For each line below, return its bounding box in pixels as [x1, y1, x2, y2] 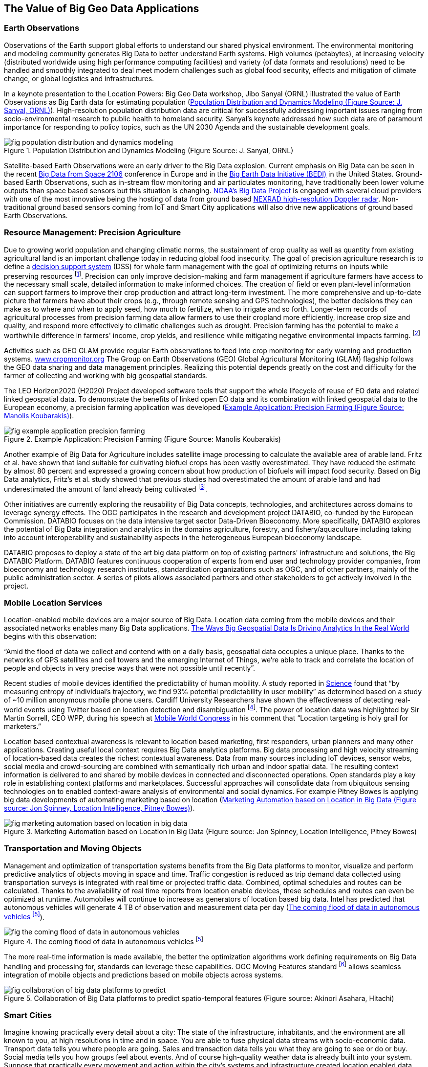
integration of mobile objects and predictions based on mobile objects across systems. [4, 970, 283, 979]
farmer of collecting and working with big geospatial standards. [4, 371, 208, 380]
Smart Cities [4, 1010, 52, 1021]
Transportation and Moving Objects [4, 843, 142, 854]
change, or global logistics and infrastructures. [4, 74, 154, 83]
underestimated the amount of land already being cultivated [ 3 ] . [4, 483, 208, 493]
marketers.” [4, 722, 41, 730]
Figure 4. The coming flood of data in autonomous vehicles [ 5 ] [4, 936, 203, 946]
